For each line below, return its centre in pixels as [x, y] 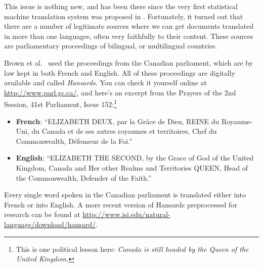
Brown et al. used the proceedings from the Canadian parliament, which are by [129, 62]
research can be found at [42, 214]
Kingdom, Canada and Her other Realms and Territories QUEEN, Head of [132, 167]
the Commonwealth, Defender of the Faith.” [84, 177]
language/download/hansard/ [50, 224]
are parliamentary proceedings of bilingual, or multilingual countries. [111, 46]
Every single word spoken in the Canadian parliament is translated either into [125, 195]
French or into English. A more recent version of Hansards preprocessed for [121, 204]
